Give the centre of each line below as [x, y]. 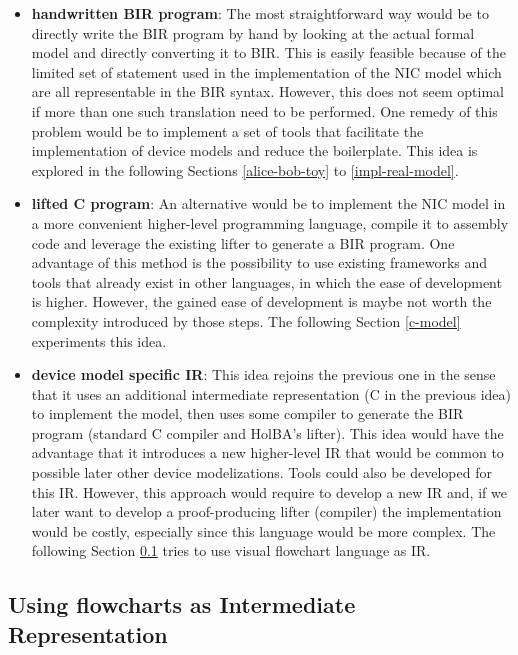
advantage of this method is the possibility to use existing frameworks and [259, 262]
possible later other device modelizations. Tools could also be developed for [261, 472]
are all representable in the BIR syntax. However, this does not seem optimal [268, 91]
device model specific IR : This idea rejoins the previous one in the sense [263, 374]
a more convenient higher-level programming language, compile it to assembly [270, 222]
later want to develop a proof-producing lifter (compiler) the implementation [266, 511]
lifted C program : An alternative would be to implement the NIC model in [268, 203]
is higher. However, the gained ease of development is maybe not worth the [261, 301]
